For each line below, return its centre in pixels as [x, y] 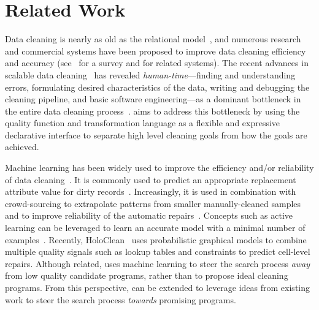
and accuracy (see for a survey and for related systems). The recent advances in [157, 63]
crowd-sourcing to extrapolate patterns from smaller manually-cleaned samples [153, 203]
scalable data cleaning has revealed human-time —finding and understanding [150, 74]
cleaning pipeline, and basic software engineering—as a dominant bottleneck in [153, 99]
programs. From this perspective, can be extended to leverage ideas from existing [158, 287]
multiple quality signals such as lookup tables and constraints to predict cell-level [158, 251]
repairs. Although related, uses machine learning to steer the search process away [158, 263]
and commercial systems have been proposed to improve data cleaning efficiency [156, 51]
